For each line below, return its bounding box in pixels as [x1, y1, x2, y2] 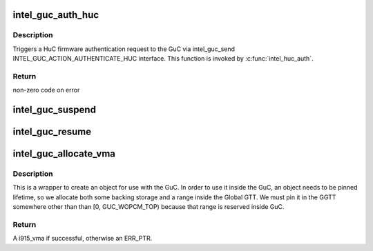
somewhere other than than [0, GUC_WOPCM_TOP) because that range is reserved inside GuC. [12, 203, 285, 211]
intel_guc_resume [12, 126, 92, 138]
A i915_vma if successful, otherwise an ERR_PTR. [12, 234, 153, 243]
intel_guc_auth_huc [12, 9, 99, 21]
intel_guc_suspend [12, 104, 97, 116]
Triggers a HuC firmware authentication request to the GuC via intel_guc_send [12, 45, 235, 53]
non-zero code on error [12, 86, 80, 94]
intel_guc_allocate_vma [12, 148, 116, 160]
